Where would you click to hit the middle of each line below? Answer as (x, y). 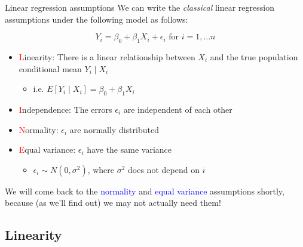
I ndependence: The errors (65, 109)
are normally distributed (114, 129)
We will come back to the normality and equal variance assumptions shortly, (145, 191)
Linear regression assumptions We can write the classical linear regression (140, 7)
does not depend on (164, 169)
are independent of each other (178, 109)
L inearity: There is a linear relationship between (107, 56)
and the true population (254, 56)
